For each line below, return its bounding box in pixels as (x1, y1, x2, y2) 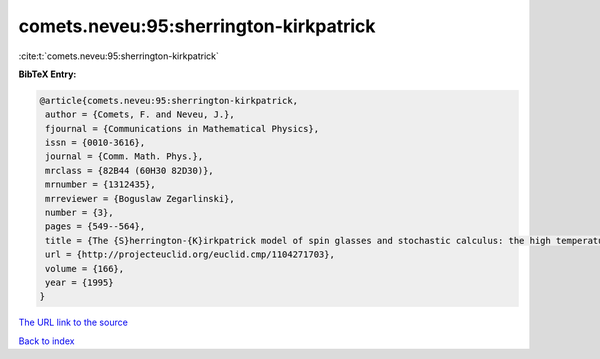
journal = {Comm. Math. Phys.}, (45, 151, 204, 162)
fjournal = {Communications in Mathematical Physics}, (45, 123, 320, 134)
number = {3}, (45, 207, 114, 219)
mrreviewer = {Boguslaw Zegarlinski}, (45, 193, 235, 204)
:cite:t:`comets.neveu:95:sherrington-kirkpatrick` (18, 50, 220, 62)
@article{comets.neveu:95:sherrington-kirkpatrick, (39, 95, 299, 106)
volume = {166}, (45, 263, 125, 274)
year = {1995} (45, 277, 114, 288)
